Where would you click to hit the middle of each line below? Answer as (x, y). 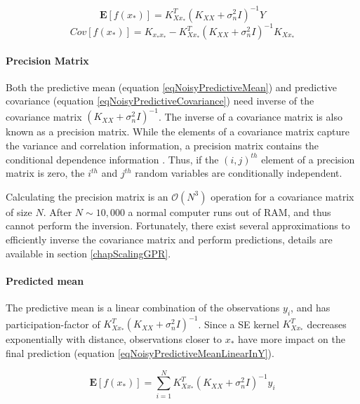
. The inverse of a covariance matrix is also (250, 116)
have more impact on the (292, 339)
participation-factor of (53, 324)
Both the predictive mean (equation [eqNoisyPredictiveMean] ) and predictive (171, 87)
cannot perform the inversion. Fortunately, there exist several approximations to (178, 225)
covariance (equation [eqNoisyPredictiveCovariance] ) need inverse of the (160, 101)
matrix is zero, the (45, 173)
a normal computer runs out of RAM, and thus (229, 211)
